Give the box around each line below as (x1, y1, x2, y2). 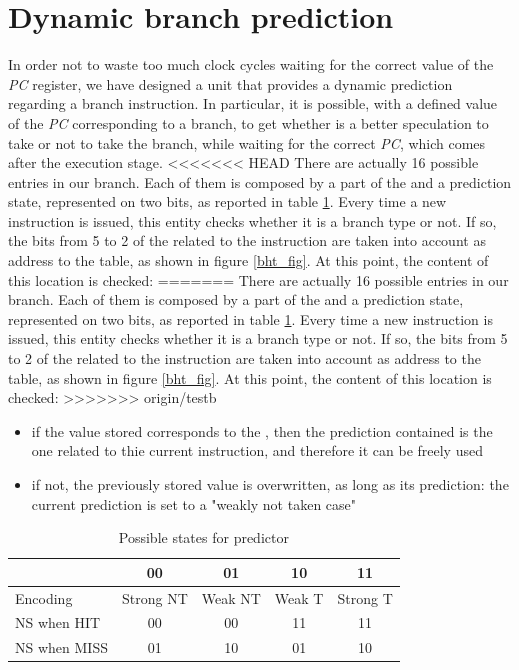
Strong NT (121, 587, 188, 608)
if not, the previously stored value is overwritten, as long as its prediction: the (31, 474, 509, 494)
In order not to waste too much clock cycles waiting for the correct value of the (8, 54, 494, 75)
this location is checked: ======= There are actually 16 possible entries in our (8, 269, 509, 290)
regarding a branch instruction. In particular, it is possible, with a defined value (8, 93, 498, 114)
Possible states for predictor (118, 527, 289, 548)
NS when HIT (15, 612, 101, 633)
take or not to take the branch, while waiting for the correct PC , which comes (8, 132, 486, 153)
